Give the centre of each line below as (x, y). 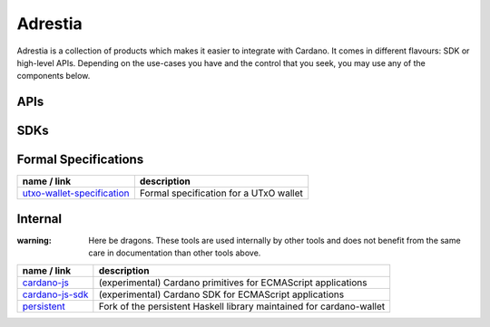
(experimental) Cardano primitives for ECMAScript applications (233, 283)
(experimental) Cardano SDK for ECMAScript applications (221, 294)
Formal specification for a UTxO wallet (221, 193)
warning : (34, 240)
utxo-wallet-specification (76, 193)
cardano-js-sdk (55, 294)
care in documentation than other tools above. (175, 253)
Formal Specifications (80, 160)
